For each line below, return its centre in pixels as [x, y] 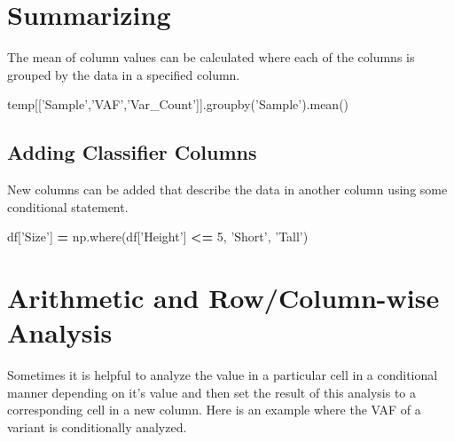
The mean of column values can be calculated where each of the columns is [211, 57]
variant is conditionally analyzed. [97, 426]
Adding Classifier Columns [132, 152]
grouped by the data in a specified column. [124, 74]
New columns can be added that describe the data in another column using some [227, 189]
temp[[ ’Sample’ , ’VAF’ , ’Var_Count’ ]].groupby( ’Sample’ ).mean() [178, 104]
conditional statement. [68, 206]
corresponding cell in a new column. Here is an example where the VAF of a [214, 410]
